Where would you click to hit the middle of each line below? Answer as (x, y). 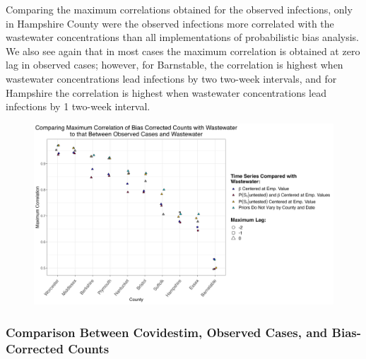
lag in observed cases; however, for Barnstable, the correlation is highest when (175, 65)
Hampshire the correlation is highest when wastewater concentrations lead (166, 92)
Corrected (35, 348)
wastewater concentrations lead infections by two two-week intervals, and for (171, 78)
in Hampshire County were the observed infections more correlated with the (170, 23)
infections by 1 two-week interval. (78, 106)
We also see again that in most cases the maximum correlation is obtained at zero (183, 51)
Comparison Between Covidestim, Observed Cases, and (167, 332)
